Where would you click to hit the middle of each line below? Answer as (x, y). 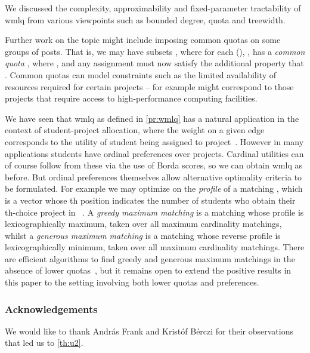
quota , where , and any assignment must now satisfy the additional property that (154, 63)
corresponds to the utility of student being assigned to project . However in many (154, 141)
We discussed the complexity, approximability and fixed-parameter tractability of (153, 8)
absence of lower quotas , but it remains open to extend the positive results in (148, 270)
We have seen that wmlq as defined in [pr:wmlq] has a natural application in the (152, 118)
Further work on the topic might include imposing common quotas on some (143, 40)
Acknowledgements (51, 309)
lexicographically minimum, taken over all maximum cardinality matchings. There (155, 247)
